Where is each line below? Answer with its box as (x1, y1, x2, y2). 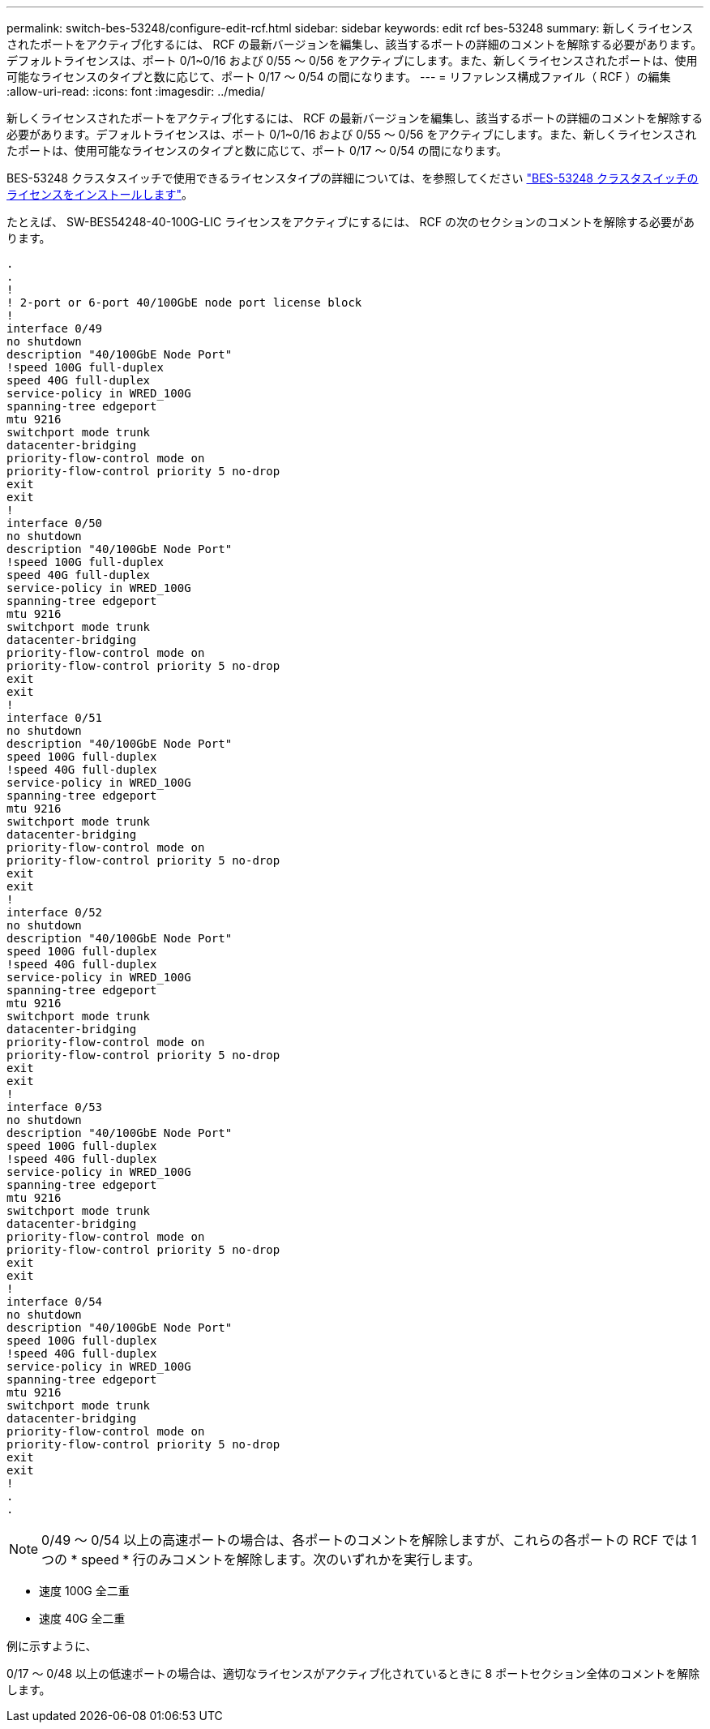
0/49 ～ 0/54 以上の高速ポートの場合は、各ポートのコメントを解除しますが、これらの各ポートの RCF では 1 (41, 1532, 697, 1548)
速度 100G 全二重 (39, 1584, 130, 1598)
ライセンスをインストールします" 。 (6, 187, 193, 201)
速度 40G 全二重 (39, 1611, 126, 1625)
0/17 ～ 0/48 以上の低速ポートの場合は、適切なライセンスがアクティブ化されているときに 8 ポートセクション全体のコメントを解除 (6, 1667, 700, 1680)
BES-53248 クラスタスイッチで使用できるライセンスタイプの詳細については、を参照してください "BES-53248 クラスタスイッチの (6, 171, 699, 185)
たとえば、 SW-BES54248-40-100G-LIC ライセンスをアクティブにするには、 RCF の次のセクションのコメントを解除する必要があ (6, 215, 695, 229)
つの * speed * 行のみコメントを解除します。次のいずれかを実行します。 (41, 1551, 481, 1568)
